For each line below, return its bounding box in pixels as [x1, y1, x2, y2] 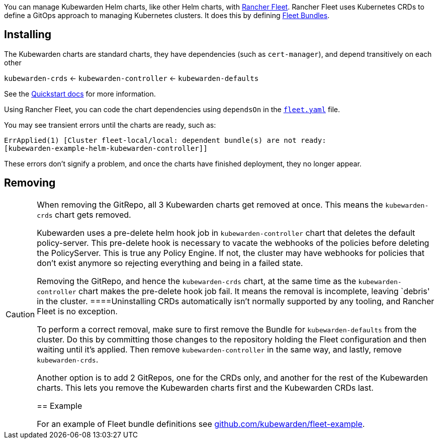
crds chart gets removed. [37, 209, 131, 220]
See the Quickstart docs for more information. [4, 89, 156, 98]
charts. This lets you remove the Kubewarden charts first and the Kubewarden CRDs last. [37, 382, 374, 393]
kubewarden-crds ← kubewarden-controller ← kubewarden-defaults [4, 73, 259, 82]
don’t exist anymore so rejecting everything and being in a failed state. [37, 257, 303, 268]
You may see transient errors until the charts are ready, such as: [4, 120, 216, 129]
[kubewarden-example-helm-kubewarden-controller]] [4, 144, 208, 152]
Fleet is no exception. [37, 306, 118, 316]
